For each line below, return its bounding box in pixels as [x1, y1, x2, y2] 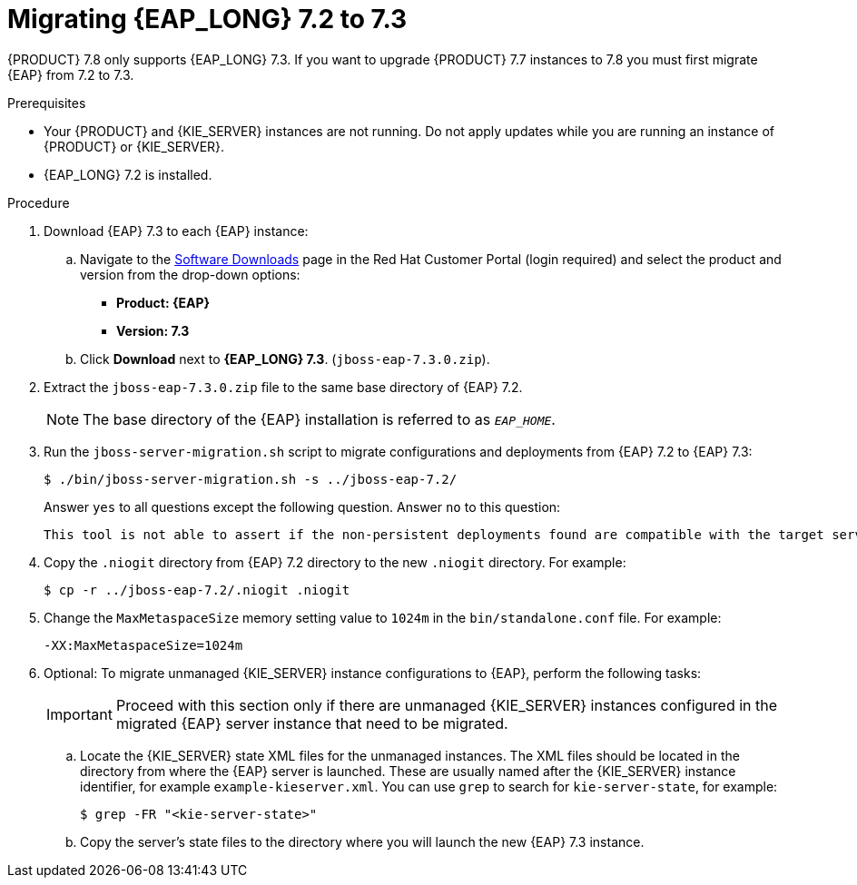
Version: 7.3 [116, 322, 190, 339]
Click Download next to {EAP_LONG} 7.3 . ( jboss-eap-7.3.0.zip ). [80, 350, 490, 367]
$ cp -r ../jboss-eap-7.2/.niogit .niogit [44, 582, 350, 597]
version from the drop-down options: [80, 266, 300, 282]
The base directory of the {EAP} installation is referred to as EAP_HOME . [83, 409, 556, 428]
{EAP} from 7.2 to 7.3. [7, 66, 134, 83]
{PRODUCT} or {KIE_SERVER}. [44, 138, 225, 154]
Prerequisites [7, 94, 86, 111]
